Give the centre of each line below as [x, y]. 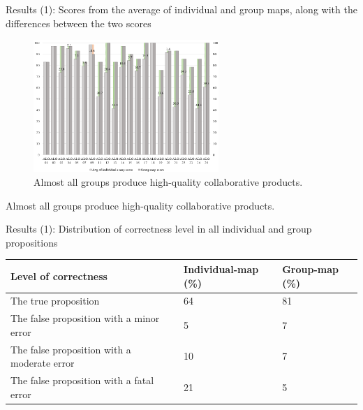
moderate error [43, 363]
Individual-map [221, 269]
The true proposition [55, 301]
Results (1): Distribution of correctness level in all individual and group [159, 229]
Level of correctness [59, 276]
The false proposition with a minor [85, 318]
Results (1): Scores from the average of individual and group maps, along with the [181, 9]
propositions [32, 242]
